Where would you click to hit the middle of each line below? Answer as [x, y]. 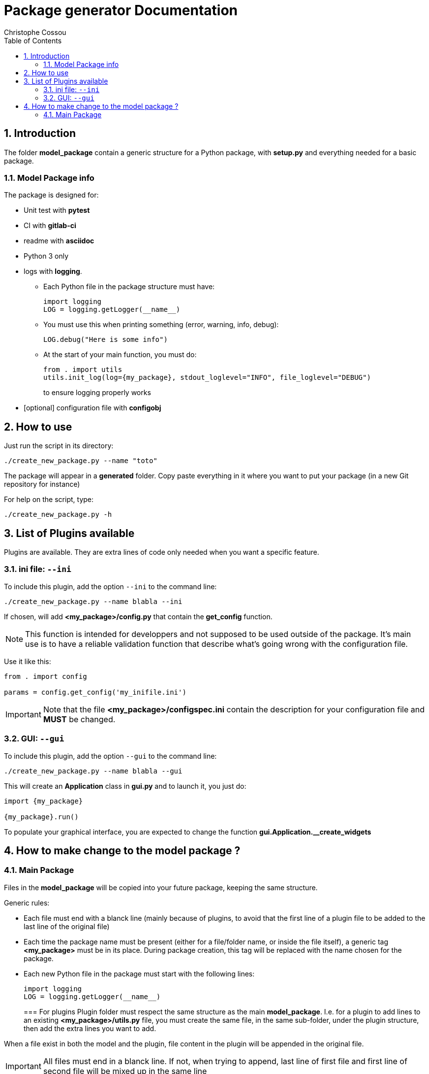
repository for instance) [42, 484]
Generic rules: [27, 903]
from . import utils [83, 370]
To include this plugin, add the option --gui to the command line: [110, 756]
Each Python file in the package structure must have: [129, 287]
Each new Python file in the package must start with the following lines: [139, 973]
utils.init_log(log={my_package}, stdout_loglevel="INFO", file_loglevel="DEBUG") [207, 378]
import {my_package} [44, 801]
